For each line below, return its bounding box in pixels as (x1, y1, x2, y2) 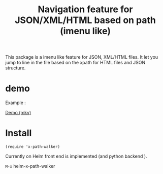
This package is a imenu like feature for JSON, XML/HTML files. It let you (5, 54, 158, 60)
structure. (5, 65, 26, 71)
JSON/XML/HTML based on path (14, 14, 156, 26)
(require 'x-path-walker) (5, 144, 60, 150)
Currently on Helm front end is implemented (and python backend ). (5, 153, 147, 159)
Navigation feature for (38, 4, 133, 15)
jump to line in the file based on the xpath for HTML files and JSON (5, 60, 146, 66)
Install (5, 128, 32, 139)
